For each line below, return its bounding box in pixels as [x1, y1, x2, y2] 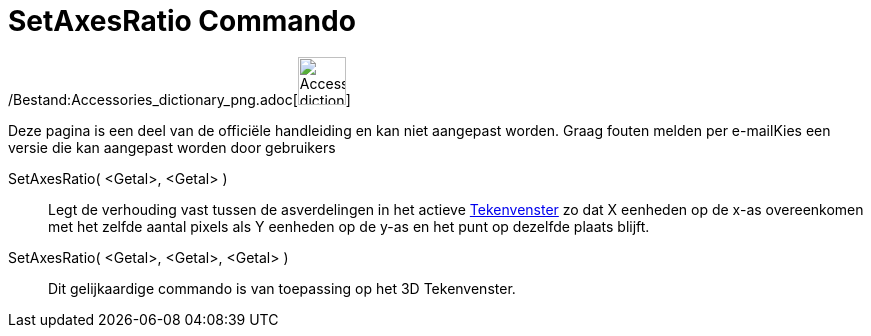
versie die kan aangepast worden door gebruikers [8, 138, 336, 156]
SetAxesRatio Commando [8, 4, 356, 38]
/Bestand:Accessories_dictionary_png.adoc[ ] [8, 90, 351, 108]
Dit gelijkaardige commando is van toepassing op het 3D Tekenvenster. [48, 279, 516, 297]
